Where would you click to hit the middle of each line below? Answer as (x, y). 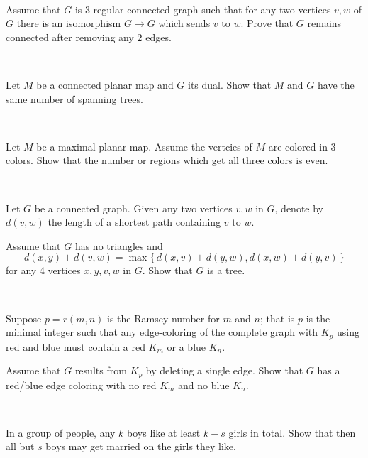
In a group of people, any (61, 432)
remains (324, 23)
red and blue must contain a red (76, 346)
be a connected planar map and (105, 84)
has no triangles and (119, 245)
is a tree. (226, 270)
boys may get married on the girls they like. (141, 446)
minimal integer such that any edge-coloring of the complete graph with (162, 332)
